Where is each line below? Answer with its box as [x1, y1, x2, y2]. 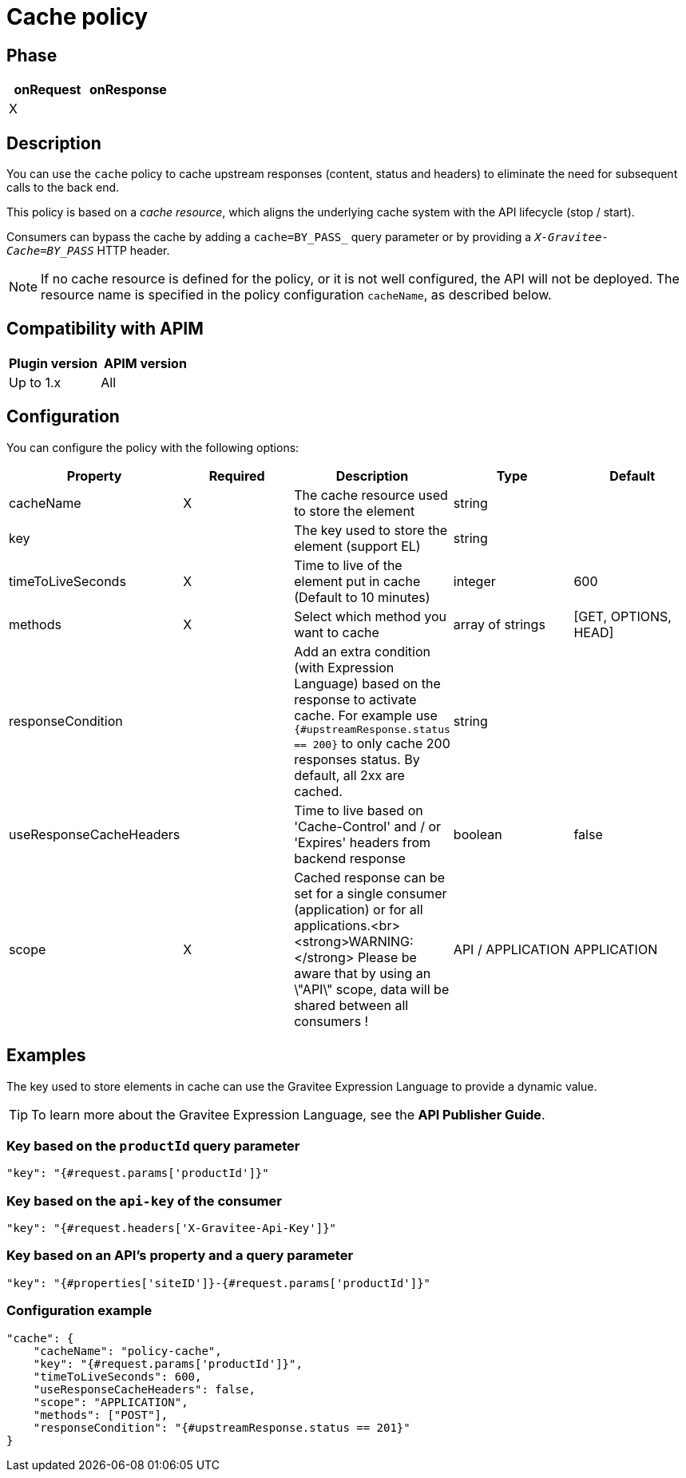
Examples [6, 1045, 86, 1066]
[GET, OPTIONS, [573, 608, 672, 624]
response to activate [294, 691, 417, 707]
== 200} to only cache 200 [294, 735, 450, 751]
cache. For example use [294, 707, 438, 723]
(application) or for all [294, 901, 423, 917]
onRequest [14, 81, 81, 98]
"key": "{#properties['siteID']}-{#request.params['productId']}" [6, 1276, 431, 1290]
